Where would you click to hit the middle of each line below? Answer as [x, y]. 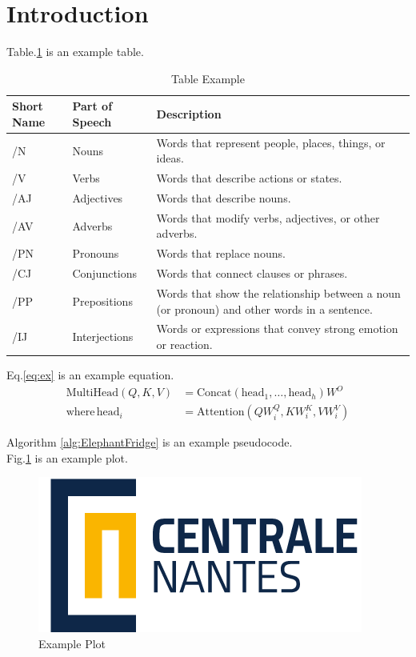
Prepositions [102, 300]
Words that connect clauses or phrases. [252, 273]
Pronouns [96, 253]
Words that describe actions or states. [249, 178]
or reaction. [184, 345]
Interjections [103, 337]
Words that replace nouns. [221, 253]
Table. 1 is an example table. [75, 52]
